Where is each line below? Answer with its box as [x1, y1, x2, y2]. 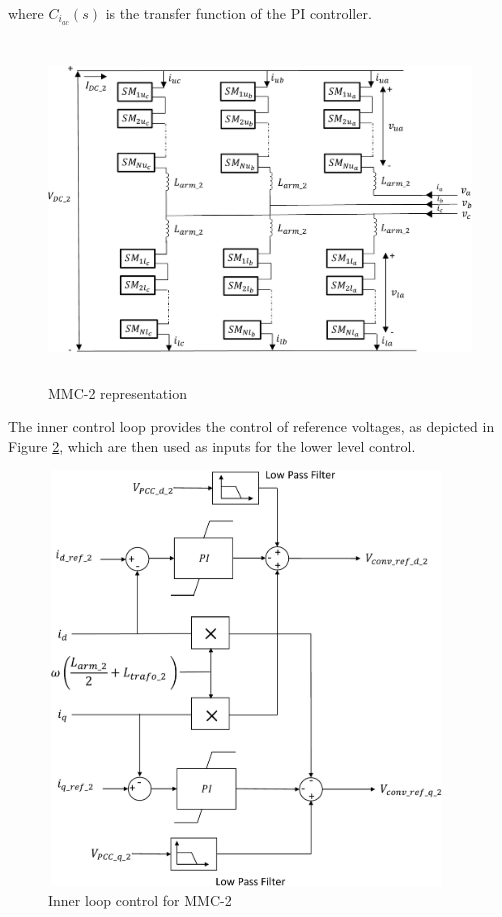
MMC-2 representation [48, 382, 187, 403]
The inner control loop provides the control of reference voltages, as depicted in [8, 416, 495, 437]
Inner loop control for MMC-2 [48, 889, 232, 910]
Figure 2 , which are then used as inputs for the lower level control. [8, 435, 416, 456]
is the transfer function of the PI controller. [105, 3, 372, 23]
